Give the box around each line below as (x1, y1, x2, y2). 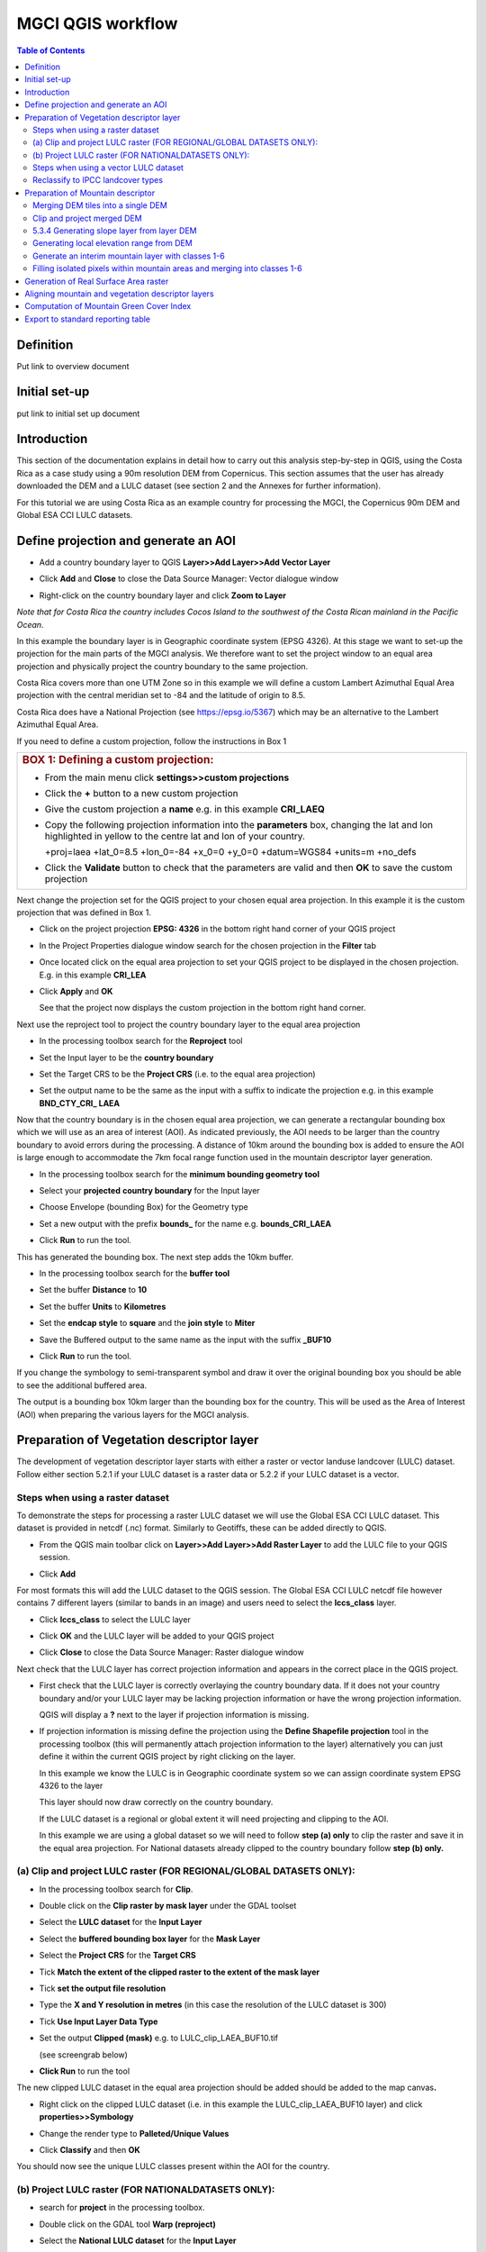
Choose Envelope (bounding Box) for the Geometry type (39, 1202, 248, 1212)
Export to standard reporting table (24, 313, 151, 324)
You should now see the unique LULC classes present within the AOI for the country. (16, 2161, 330, 2172)
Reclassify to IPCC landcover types (32, 175, 164, 186)
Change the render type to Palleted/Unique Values (39, 2128, 229, 2138)
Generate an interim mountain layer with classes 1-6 (32, 250, 225, 261)
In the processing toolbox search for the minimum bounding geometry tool (39, 1168, 319, 1179)
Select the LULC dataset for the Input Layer (39, 1917, 202, 1928)
